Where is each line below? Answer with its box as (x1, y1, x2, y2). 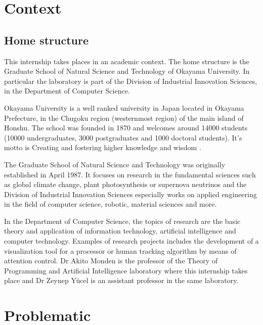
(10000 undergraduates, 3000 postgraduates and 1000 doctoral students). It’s (4, 132, 242, 143)
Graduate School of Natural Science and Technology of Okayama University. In (4, 66, 250, 76)
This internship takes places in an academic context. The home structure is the (4, 56, 249, 66)
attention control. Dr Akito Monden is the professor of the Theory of (4, 255, 218, 266)
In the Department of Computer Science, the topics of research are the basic (4, 215, 241, 226)
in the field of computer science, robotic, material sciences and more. (4, 199, 217, 209)
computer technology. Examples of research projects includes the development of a (4, 236, 259, 246)
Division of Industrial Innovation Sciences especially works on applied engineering (4, 189, 257, 199)
